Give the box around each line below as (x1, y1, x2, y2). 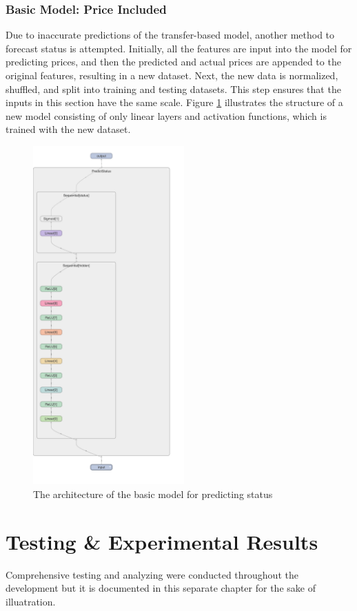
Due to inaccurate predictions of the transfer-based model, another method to (6, 28, 335, 42)
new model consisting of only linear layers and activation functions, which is (6, 108, 327, 123)
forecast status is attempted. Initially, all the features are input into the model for (6, 41, 352, 55)
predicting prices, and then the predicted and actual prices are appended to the (6, 54, 341, 69)
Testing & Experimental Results (6, 527, 318, 555)
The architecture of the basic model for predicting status (33, 486, 273, 501)
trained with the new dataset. (6, 122, 131, 136)
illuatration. (6, 594, 56, 608)
